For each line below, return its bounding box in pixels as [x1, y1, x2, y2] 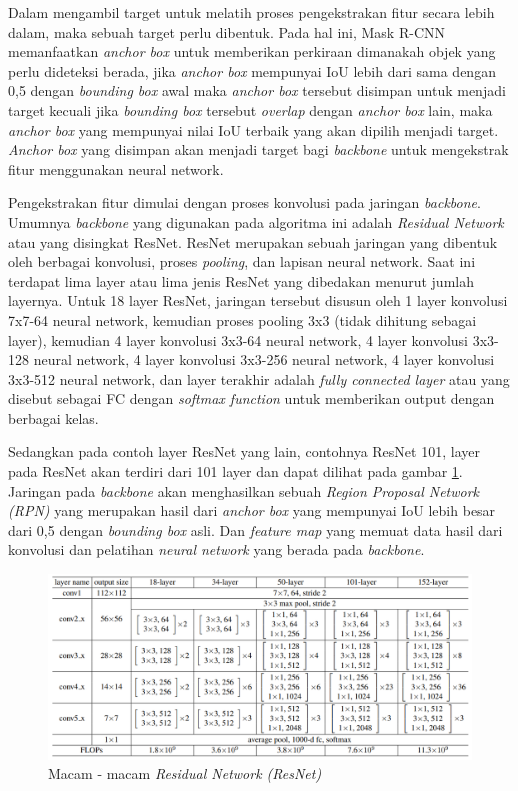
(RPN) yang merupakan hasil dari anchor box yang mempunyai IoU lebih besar [8, 500, 496, 521]
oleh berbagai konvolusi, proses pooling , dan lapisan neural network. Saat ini [8, 251, 476, 272]
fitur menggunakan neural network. [8, 158, 224, 179]
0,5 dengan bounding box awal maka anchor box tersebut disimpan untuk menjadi [8, 80, 506, 101]
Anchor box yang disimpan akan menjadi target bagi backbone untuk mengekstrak [8, 139, 509, 160]
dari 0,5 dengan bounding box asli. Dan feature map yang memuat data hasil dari [8, 519, 503, 540]
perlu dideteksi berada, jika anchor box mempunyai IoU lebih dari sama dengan [8, 60, 496, 81]
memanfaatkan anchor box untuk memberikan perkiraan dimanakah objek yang [8, 41, 496, 62]
